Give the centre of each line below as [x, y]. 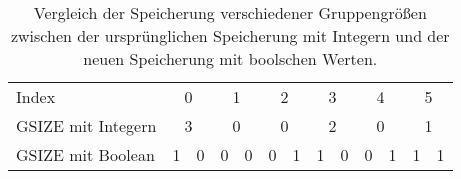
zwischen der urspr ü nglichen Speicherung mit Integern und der [230, 35]
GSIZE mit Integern [86, 125]
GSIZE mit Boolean [85, 154]
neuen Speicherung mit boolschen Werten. [230, 58]
